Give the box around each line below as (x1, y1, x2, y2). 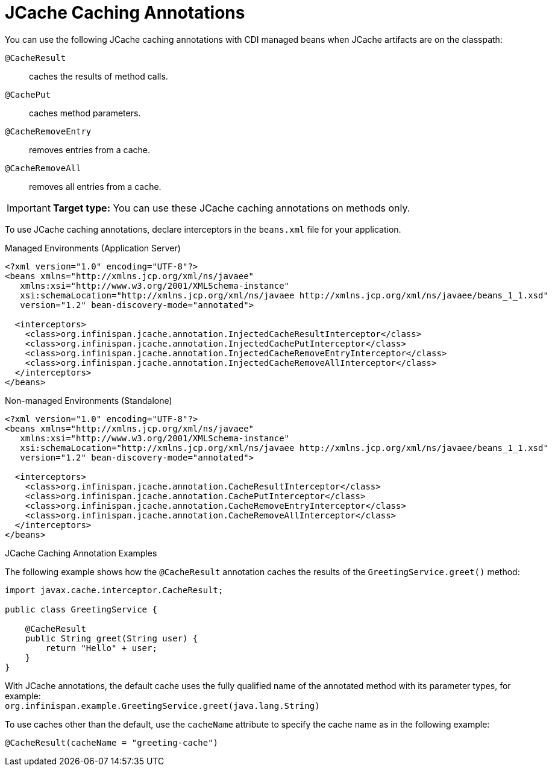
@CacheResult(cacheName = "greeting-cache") (5, 737, 219, 747)
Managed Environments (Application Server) (5, 242, 181, 253)
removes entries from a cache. (29, 144, 151, 155)
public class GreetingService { (5, 604, 157, 614)
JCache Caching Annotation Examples (5, 547, 157, 558)
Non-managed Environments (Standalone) (5, 395, 172, 406)
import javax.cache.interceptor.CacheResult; (5, 585, 224, 595)
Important (7, 201, 51, 214)
